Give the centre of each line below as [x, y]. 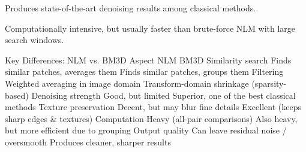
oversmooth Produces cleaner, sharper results [88, 142]
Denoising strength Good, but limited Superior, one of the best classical [163, 95]
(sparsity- [269, 83]
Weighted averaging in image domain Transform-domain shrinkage [127, 83]
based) [17, 95]
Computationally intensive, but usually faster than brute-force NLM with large [150, 28]
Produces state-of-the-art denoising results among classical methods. [130, 8]
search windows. [34, 40]
